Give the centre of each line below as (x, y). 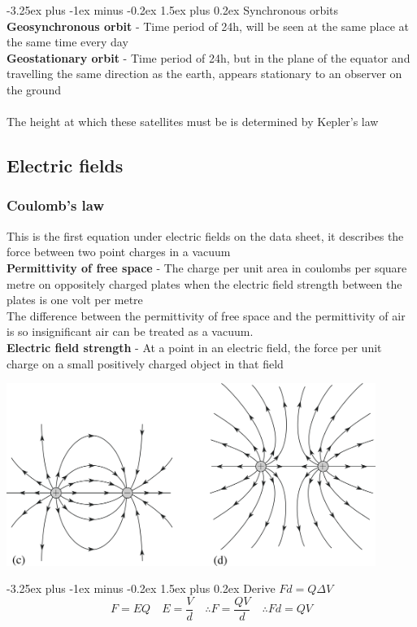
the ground (34, 89)
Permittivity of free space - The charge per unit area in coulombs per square (207, 267)
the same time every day (67, 42)
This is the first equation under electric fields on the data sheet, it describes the (205, 235)
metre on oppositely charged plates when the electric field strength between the (204, 283)
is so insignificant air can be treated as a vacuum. (130, 331)
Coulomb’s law (56, 205)
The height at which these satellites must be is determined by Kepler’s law (193, 122)
